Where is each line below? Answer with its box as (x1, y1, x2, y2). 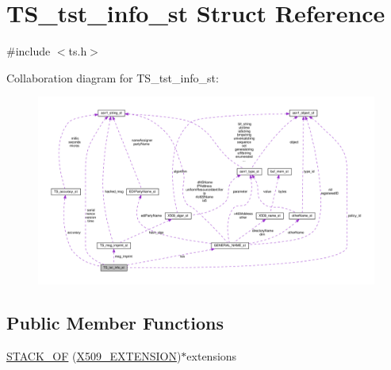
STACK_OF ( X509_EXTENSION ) (6, 347, 182, 364)
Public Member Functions (6, 311, 224, 335)
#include (6, 43, 51, 59)
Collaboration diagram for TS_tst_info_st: (6, 69, 219, 86)
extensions (186, 347, 237, 364)
